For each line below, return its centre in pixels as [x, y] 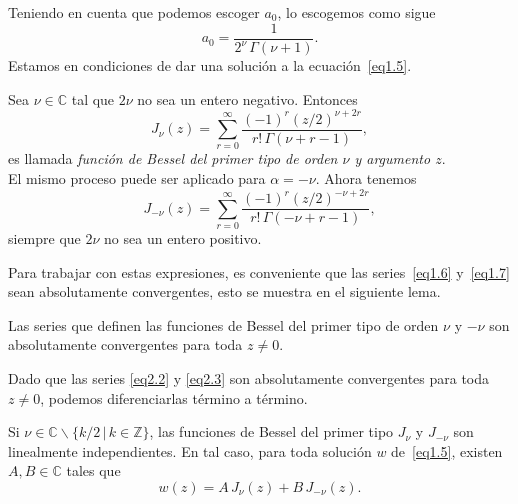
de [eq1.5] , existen [447, 450]
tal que [93, 98]
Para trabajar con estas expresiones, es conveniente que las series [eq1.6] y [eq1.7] [259, 271]
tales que [93, 470]
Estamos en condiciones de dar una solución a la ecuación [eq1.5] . [210, 65]
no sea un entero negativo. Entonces [247, 98]
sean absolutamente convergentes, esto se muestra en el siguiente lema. [224, 291]
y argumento [392, 158]
